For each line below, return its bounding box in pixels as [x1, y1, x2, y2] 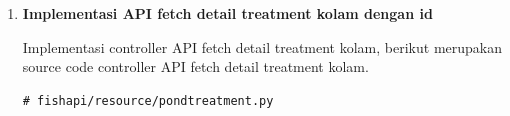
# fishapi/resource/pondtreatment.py [22, 93, 274, 108]
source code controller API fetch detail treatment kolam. [22, 56, 369, 77]
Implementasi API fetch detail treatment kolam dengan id [22, 3, 433, 23]
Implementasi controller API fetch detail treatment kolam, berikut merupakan [22, 36, 502, 57]
